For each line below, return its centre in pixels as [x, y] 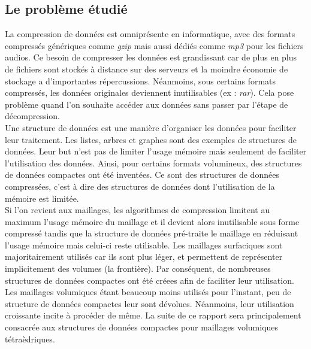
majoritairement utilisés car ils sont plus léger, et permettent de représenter [144, 257]
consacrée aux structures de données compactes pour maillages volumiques [142, 327]
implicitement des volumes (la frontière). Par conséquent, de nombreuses [138, 268]
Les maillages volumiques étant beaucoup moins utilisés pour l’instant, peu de [148, 292]
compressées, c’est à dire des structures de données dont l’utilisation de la [140, 186]
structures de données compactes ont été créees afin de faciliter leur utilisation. [150, 280]
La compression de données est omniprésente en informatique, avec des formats [150, 34]
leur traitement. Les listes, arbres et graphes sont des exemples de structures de [151, 139]
